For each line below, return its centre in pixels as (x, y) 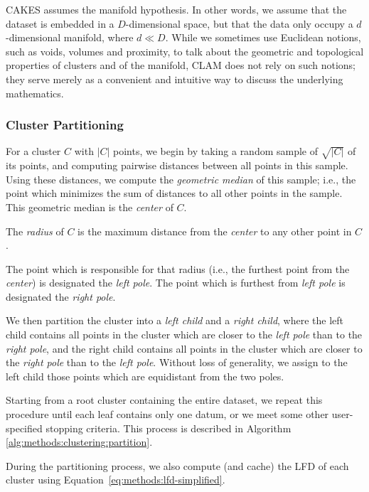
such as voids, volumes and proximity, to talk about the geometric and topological (185, 51)
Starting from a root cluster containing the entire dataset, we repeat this (164, 400)
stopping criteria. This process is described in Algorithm (169, 428)
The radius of (35, 231)
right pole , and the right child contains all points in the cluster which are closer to (184, 348)
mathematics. (35, 93)
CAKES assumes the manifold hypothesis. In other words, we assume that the (176, 9)
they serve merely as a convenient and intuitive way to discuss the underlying (175, 79)
